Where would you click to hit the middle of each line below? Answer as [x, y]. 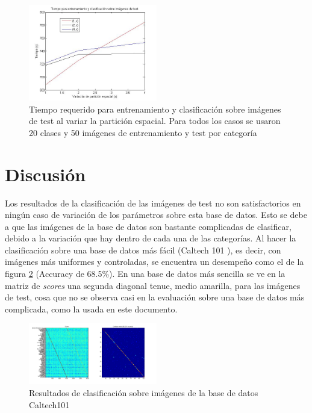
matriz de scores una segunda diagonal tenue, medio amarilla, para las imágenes [153, 285]
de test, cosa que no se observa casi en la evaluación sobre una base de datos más [155, 297]
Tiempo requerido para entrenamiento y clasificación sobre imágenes [155, 109]
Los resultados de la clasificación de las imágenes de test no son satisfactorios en [153, 203]
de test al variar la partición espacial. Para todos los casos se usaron [155, 121]
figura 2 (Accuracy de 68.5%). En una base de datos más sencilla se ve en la [145, 274]
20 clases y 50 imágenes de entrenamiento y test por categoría [143, 132]
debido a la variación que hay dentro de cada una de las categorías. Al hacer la [151, 238]
